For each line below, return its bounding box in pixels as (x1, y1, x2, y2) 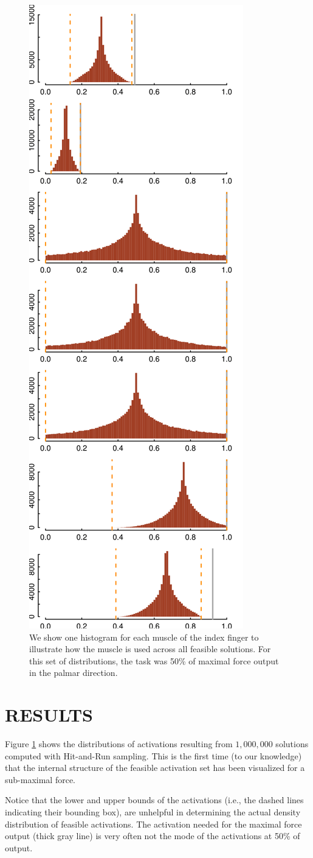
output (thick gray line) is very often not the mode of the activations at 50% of (5, 829, 300, 842)
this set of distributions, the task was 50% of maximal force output (29, 654, 279, 667)
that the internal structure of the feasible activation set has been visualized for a (5, 761, 305, 774)
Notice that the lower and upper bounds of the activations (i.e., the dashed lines (5, 793, 304, 806)
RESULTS (5, 702, 93, 727)
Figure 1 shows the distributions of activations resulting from (5, 737, 233, 750)
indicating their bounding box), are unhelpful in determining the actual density (5, 806, 301, 818)
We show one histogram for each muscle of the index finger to (29, 630, 259, 643)
